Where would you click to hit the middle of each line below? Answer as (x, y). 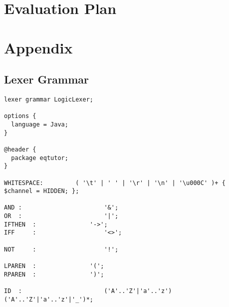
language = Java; (40, 124)
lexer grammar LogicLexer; (49, 99)
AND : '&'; (61, 208)
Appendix (38, 47)
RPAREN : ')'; (54, 274)
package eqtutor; (40, 158)
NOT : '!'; (61, 249)
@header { (20, 149)
